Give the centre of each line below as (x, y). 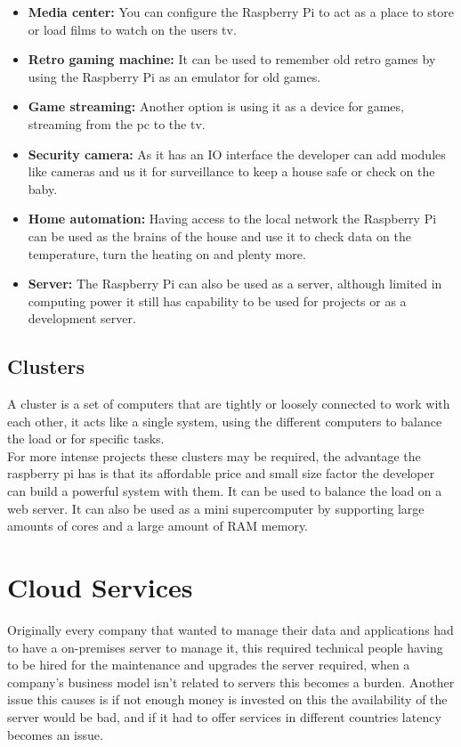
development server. (82, 318)
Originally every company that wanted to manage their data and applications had (230, 629)
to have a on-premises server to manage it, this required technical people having (225, 647)
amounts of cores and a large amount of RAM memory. (158, 526)
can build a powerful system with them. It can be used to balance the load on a (225, 491)
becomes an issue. (55, 734)
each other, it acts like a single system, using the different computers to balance (225, 421)
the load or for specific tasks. (86, 438)
